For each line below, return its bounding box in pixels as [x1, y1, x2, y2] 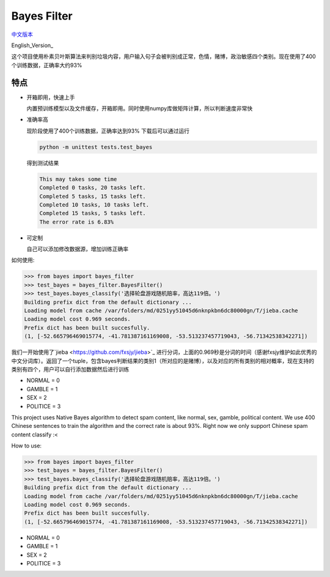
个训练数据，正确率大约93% [11, 61, 82, 68]
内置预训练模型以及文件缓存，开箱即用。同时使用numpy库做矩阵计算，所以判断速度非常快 [26, 105, 253, 112]
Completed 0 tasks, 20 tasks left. [39, 184, 146, 191]
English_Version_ [11, 42, 54, 49]
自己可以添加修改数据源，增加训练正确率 [26, 245, 128, 253]
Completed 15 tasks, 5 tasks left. [39, 210, 146, 217]
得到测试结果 [26, 159, 59, 166]
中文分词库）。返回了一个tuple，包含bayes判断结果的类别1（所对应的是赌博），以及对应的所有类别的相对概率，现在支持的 [11, 357, 315, 364]
